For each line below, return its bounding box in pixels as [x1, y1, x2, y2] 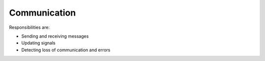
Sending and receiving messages [21, 33, 89, 39]
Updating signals [21, 40, 56, 46]
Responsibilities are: [9, 24, 50, 30]
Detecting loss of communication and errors [21, 47, 110, 53]
